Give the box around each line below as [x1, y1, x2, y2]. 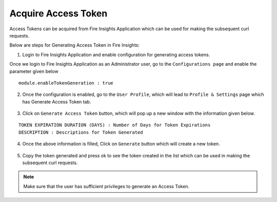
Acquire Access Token [9, 8, 108, 19]
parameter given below [9, 68, 58, 74]
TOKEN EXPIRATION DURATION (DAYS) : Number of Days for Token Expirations [18, 122, 211, 128]
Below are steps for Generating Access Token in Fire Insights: [9, 42, 140, 48]
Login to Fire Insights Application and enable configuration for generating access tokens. [22, 51, 210, 57]
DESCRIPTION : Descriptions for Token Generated [18, 129, 143, 135]
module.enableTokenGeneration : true [18, 80, 114, 86]
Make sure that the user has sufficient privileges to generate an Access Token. [23, 183, 190, 189]
